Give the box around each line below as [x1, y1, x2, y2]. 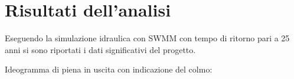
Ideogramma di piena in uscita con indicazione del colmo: [5, 63, 213, 75]
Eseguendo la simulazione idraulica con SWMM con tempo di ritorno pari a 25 [5, 32, 290, 44]
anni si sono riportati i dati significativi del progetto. [5, 43, 196, 55]
